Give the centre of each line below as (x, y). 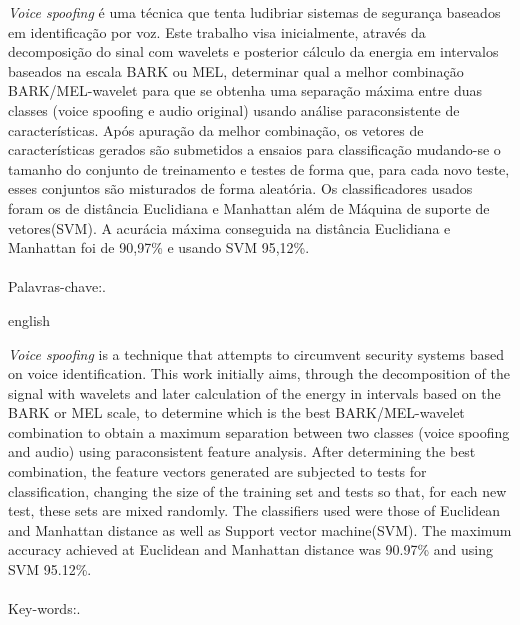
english (29, 319)
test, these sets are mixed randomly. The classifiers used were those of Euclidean (254, 510)
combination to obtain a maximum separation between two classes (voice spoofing (259, 431)
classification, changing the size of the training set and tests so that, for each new (257, 490)
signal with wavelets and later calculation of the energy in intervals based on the (254, 392)
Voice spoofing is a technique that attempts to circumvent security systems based (256, 353)
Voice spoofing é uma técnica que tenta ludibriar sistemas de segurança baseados (254, 12)
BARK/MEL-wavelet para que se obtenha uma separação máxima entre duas (245, 90)
